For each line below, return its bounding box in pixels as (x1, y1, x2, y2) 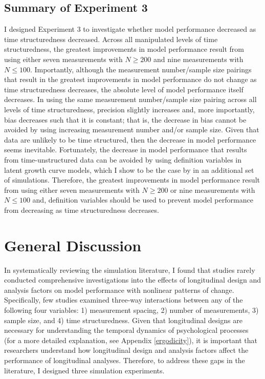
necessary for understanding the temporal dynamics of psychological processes (4, 325, 249, 335)
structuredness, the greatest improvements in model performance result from (4, 44, 244, 54)
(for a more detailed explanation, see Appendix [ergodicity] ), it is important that (4, 334, 258, 345)
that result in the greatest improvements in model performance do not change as (4, 74, 257, 85)
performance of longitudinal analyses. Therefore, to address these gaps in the (4, 354, 245, 365)
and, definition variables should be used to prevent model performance (32, 194, 253, 205)
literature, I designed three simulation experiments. (4, 365, 165, 375)
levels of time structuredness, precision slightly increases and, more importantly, (4, 104, 255, 114)
